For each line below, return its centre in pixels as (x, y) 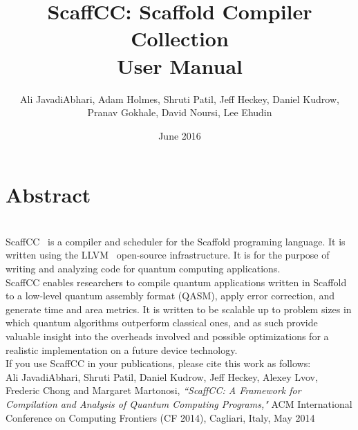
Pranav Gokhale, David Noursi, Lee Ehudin (180, 112)
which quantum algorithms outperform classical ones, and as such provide (162, 322)
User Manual (180, 65)
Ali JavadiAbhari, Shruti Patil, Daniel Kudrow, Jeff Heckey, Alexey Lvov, (162, 376)
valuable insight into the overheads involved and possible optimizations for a (167, 336)
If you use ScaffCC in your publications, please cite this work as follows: (158, 363)
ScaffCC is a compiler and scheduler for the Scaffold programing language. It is (176, 241)
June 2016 (180, 135)
